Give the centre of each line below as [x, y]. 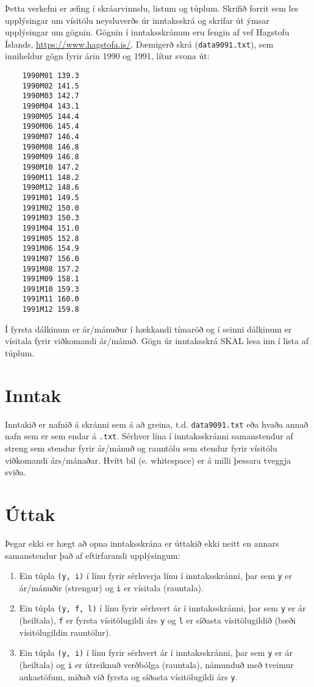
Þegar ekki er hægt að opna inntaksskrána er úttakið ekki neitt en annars [142, 543]
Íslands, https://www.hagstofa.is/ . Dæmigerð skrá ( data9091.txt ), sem [139, 44]
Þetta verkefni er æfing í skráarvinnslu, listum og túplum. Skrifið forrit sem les [152, 8]
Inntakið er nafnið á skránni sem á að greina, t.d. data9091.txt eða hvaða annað [157, 424]
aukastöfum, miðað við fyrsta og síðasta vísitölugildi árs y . [128, 676]
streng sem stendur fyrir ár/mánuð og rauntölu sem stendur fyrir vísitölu [141, 448]
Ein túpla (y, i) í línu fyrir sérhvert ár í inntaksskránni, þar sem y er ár [156, 653]
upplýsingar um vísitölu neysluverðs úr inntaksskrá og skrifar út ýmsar [137, 20]
